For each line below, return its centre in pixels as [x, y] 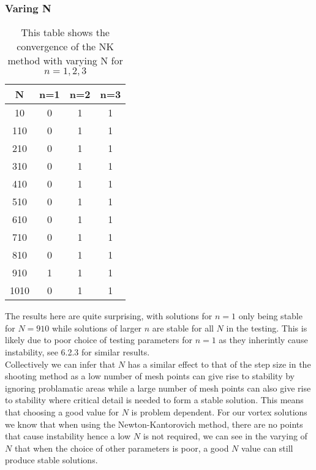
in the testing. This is [267, 328]
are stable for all [183, 328]
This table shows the [65, 32]
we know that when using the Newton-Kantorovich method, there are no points [154, 424]
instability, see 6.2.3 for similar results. [77, 352]
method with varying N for [65, 61]
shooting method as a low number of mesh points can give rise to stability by [150, 376]
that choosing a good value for [62, 411]
